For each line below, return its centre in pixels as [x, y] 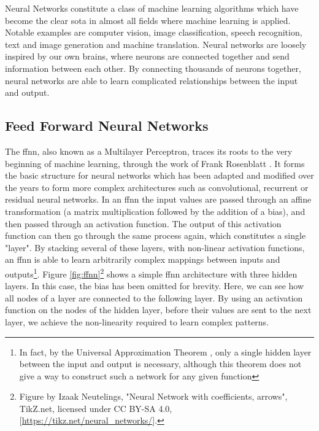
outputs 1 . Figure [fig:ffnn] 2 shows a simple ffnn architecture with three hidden [151, 273]
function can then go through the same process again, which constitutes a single [156, 235]
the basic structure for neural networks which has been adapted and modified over [159, 175]
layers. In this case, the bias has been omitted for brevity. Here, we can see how [155, 286]
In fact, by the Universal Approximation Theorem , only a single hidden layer [165, 351]
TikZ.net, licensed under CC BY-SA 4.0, [96, 408]
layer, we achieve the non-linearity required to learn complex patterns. [137, 321]
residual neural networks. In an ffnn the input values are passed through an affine [158, 199]
